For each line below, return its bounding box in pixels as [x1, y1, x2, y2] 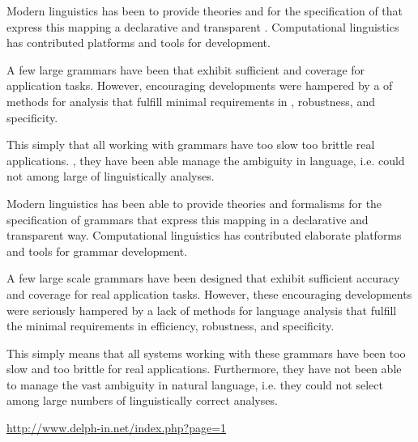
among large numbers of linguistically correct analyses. [6, 392, 278, 409]
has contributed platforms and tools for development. [6, 34, 271, 51]
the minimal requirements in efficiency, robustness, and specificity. [6, 317, 335, 334]
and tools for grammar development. [6, 242, 188, 259]
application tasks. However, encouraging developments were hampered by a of [6, 77, 393, 94]
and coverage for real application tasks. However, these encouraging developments [6, 285, 412, 302]
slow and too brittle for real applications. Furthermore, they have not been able [6, 360, 402, 377]
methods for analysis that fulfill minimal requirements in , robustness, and [6, 92, 375, 109]
